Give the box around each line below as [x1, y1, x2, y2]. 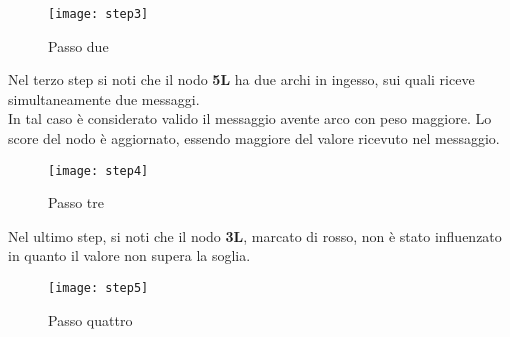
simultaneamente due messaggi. [8, 88, 200, 109]
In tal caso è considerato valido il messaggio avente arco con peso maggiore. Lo [8, 108, 492, 129]
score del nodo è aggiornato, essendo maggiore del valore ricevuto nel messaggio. [8, 128, 500, 149]
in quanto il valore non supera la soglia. [8, 245, 251, 266]
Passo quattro [48, 309, 133, 330]
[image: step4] [48, 163, 149, 178]
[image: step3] [48, 7, 149, 21]
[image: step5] [48, 281, 149, 296]
